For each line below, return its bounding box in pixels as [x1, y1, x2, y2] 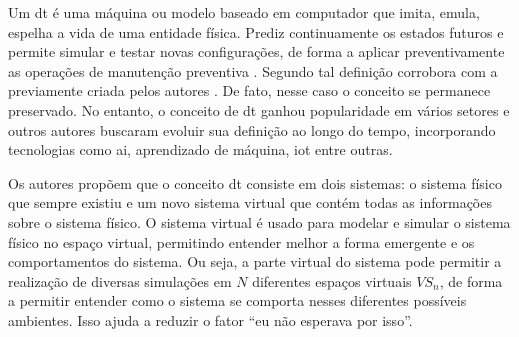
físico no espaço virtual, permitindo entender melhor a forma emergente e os [8, 231, 475, 252]
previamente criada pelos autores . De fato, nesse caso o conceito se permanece [8, 80, 491, 101]
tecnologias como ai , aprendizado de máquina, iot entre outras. [8, 139, 393, 160]
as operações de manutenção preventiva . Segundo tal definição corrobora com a [8, 60, 498, 81]
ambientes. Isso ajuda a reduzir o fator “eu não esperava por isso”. [8, 309, 413, 330]
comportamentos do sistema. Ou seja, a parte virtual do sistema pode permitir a [8, 251, 502, 272]
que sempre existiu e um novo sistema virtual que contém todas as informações [8, 192, 492, 213]
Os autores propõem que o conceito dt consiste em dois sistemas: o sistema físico [8, 172, 502, 193]
